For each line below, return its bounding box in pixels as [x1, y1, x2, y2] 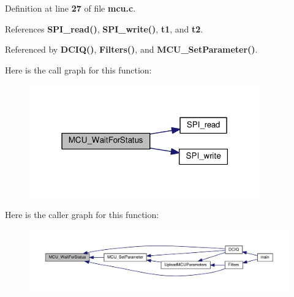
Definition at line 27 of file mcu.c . [5, 2, 136, 14]
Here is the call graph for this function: [5, 63, 152, 76]
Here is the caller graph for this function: [5, 208, 159, 221]
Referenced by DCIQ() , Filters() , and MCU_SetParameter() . [5, 43, 258, 56]
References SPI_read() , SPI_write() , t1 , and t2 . [5, 22, 203, 35]
